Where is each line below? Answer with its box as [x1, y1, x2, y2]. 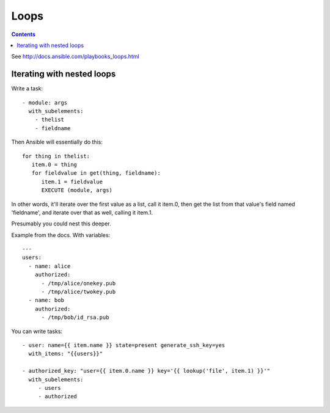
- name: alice [28, 263, 71, 269]
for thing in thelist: [22, 153, 90, 159]
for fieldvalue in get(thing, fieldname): [31, 170, 161, 177]
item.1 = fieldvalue [41, 178, 103, 185]
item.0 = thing [31, 161, 78, 168]
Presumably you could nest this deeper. [11, 220, 111, 227]
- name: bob [28, 297, 64, 304]
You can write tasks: [11, 327, 63, 335]
